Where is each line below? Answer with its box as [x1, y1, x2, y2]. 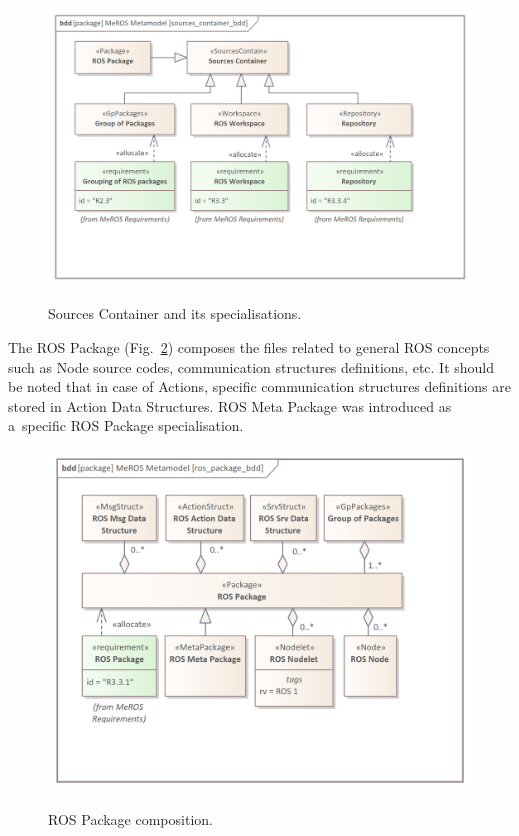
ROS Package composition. [48, 808, 213, 829]
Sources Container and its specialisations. [48, 303, 302, 324]
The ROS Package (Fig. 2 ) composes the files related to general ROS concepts [8, 337, 490, 358]
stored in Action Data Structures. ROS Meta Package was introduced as [8, 395, 452, 416]
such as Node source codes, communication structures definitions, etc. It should [8, 356, 495, 377]
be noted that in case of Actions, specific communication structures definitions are [8, 376, 512, 397]
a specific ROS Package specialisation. [8, 415, 244, 436]
